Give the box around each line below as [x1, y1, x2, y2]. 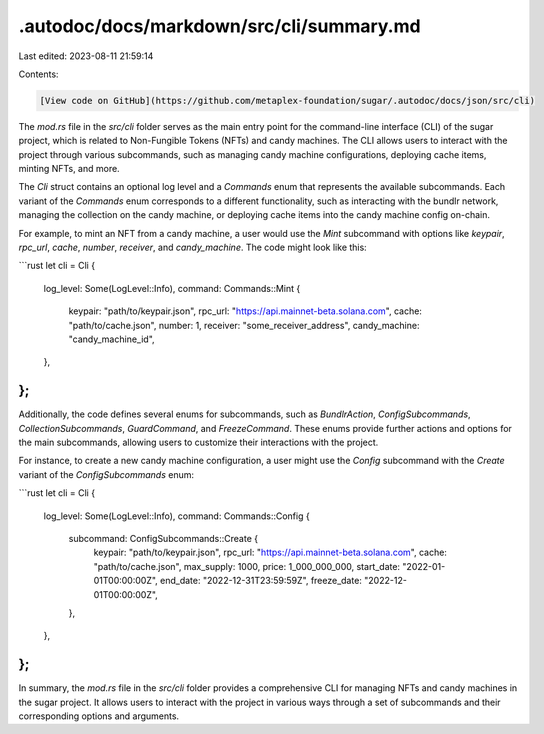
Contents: [18, 68, 59, 80]
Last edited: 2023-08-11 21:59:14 [18, 50, 154, 62]
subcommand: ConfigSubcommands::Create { [68, 533, 259, 545]
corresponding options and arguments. [18, 710, 180, 722]
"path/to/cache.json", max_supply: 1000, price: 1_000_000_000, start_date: [93, 560, 400, 572]
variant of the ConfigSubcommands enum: [18, 468, 195, 480]
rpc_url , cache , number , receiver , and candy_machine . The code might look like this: [18, 241, 367, 254]
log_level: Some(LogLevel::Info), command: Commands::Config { [43, 510, 310, 522]
